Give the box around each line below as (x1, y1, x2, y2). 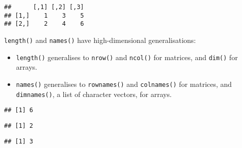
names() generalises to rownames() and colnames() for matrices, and (16, 78, 232, 89)
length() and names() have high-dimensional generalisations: (4, 34, 196, 45)
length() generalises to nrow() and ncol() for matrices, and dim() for (16, 52, 238, 62)
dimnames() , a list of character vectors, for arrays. (16, 88, 172, 99)
